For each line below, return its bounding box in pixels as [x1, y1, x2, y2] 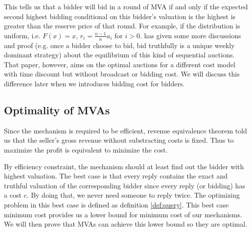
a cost [4, 190, 22, 200]
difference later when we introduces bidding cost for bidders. [4, 78, 185, 88]
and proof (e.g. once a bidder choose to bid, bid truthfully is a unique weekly [4, 40, 235, 50]
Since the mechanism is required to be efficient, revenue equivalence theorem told [4, 125, 247, 135]
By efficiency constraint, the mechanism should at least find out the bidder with [4, 161, 244, 171]
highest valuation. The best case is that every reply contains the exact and [4, 171, 228, 181]
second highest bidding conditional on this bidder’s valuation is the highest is [4, 11, 236, 21]
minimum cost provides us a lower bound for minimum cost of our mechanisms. [4, 209, 242, 219]
